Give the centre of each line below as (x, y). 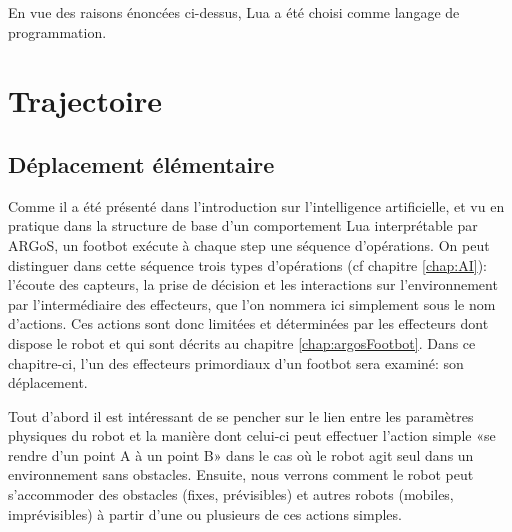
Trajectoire (85, 100)
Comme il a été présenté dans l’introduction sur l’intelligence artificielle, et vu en (256, 205)
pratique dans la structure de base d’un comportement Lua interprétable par (243, 225)
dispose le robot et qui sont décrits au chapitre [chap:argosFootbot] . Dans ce (242, 342)
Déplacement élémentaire (141, 163)
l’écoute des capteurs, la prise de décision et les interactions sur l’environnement (253, 284)
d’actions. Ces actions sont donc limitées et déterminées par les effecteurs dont (248, 323)
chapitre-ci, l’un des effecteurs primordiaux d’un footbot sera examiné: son (236, 362)
